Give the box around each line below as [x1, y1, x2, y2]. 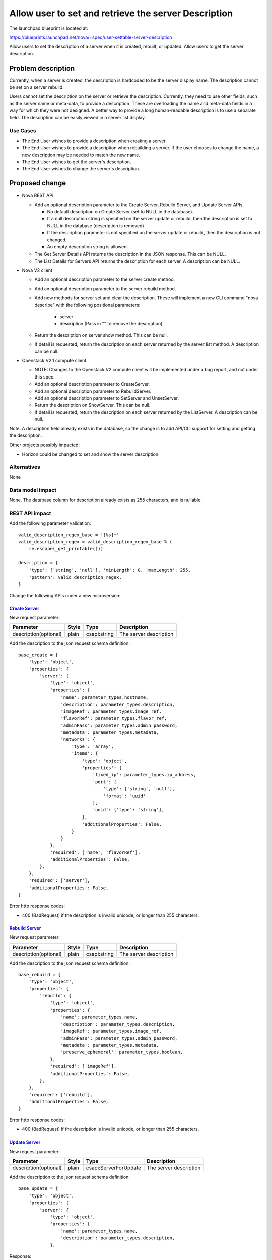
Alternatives [9, 464, 40, 471]
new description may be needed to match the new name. [22, 152, 141, 158]
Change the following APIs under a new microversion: [9, 592, 121, 598]
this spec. [34, 373, 55, 380]
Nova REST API [22, 192, 54, 199]
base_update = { [18, 1186, 58, 1191]
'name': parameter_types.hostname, [60, 695, 149, 700]
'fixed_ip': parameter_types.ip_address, [92, 772, 196, 778]
